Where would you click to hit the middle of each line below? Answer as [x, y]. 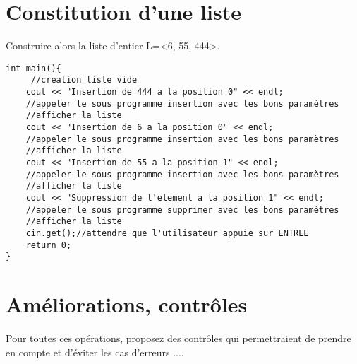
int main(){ [34, 68]
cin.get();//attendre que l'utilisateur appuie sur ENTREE [167, 233]
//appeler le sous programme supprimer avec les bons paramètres [182, 210]
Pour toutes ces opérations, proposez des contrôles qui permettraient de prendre [178, 338]
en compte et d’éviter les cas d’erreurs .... [95, 352]
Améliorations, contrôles [127, 304]
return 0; [49, 245]
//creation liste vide [84, 80]
